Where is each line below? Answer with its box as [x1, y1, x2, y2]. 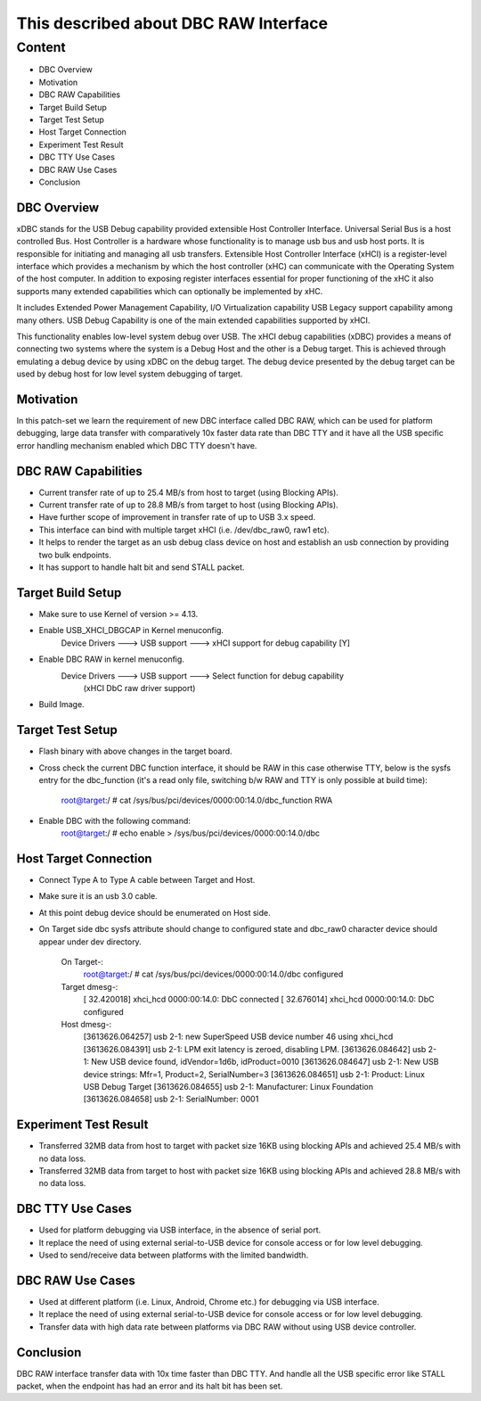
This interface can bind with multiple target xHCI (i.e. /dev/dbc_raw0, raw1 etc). [38, 524, 330, 535]
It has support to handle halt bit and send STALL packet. [38, 562, 245, 573]
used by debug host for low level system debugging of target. [16, 368, 243, 379]
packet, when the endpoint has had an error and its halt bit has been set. [16, 1380, 283, 1391]
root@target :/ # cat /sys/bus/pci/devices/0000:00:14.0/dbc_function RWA [61, 795, 333, 806]
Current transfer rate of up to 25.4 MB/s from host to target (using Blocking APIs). [38, 487, 338, 498]
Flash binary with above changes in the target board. [38, 746, 232, 757]
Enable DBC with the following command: [38, 815, 192, 826]
